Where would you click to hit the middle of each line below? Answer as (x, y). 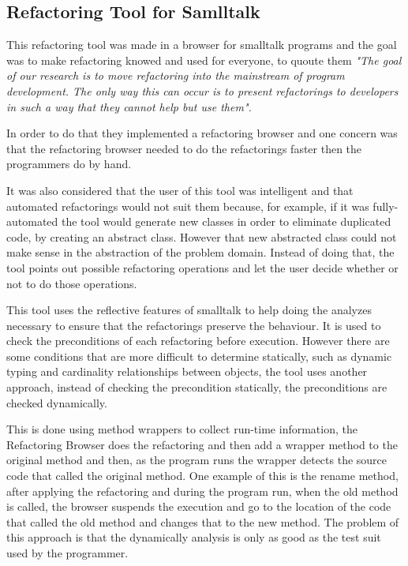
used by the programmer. (67, 553)
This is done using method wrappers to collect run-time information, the (182, 429)
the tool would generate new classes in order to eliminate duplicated (226, 221)
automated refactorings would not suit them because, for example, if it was (188, 206)
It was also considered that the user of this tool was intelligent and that (180, 190)
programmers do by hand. (69, 164)
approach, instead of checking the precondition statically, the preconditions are (197, 387)
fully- (386, 206)
